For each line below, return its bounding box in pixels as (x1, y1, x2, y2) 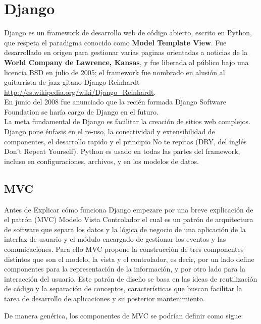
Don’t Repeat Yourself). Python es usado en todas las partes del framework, (4, 146, 240, 156)
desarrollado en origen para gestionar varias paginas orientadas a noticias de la (4, 47, 248, 58)
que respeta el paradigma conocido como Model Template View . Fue (4, 37, 227, 47)
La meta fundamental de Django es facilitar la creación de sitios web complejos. (4, 116, 251, 127)
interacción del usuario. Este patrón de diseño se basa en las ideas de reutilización (4, 273, 257, 284)
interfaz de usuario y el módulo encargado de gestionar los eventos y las (4, 234, 226, 244)
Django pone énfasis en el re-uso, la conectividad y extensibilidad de (4, 126, 215, 137)
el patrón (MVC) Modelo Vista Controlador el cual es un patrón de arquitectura (4, 214, 253, 225)
